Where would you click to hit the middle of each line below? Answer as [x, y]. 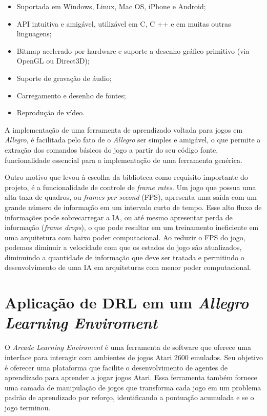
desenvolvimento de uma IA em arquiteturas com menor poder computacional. [128, 267]
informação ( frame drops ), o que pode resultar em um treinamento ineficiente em [132, 227]
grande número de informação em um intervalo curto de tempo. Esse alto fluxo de [133, 207]
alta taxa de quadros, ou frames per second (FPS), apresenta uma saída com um [131, 197]
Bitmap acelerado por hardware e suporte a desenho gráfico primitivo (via [133, 50]
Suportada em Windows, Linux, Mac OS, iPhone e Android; [111, 6]
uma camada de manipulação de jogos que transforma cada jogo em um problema [133, 387]
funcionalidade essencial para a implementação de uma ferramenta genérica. [124, 160]
